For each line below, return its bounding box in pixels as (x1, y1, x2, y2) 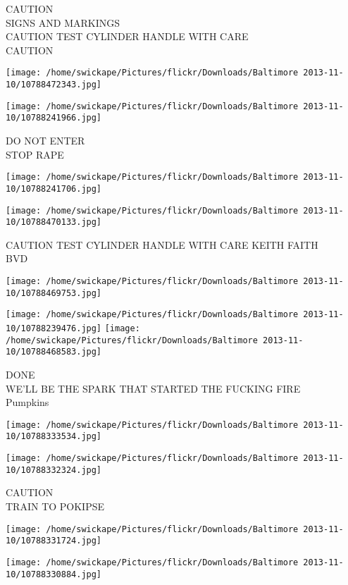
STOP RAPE (6, 147, 64, 161)
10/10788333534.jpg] (6, 431, 102, 442)
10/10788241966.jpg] (6, 113, 102, 123)
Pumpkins (6, 395, 49, 409)
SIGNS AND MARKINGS (6, 15, 120, 30)
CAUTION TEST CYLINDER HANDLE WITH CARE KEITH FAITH (6, 237, 318, 252)
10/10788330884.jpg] (6, 569, 102, 579)
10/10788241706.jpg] (6, 183, 102, 194)
